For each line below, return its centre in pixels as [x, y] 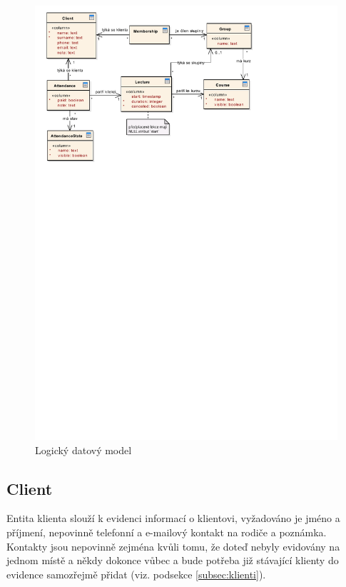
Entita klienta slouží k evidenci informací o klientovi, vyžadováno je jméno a [173, 518]
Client [30, 488]
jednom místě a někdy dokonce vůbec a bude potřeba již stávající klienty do [173, 560]
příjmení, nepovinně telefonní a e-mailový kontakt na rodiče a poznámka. [167, 532]
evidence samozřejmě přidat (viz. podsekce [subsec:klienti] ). [136, 574]
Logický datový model [83, 450]
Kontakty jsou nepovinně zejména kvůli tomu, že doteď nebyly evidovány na [173, 546]
